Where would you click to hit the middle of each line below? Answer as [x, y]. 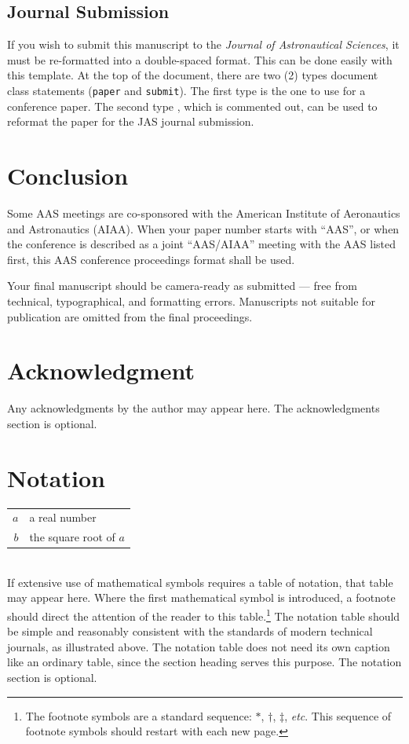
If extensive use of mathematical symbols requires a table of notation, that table [200, 582]
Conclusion [68, 176]
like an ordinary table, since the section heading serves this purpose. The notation [204, 662]
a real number [63, 517]
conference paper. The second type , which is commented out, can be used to [192, 106]
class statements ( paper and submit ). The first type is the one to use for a [186, 90]
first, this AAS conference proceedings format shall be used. [151, 259]
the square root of [72, 537]
